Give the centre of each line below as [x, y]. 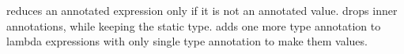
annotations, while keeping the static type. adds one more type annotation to [194, 25]
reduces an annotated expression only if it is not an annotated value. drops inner [202, 10]
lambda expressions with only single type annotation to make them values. [187, 41]
